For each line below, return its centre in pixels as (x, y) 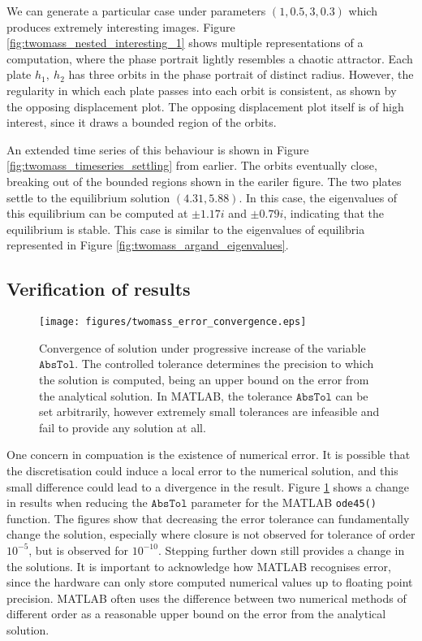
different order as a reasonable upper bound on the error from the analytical (196, 614)
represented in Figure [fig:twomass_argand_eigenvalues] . (148, 245)
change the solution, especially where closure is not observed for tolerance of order (211, 534)
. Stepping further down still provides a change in (281, 550)
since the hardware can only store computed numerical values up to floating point (210, 582)
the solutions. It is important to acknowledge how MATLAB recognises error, (199, 566)
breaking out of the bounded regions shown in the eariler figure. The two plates (204, 181)
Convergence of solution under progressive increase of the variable (202, 347)
